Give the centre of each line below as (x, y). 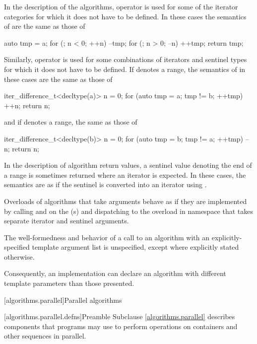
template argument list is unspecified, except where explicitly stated (135, 247)
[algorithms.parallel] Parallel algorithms (63, 300)
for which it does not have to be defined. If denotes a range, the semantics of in (125, 69)
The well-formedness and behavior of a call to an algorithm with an (107, 237)
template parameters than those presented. (69, 283)
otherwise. (19, 256)
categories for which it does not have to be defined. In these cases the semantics (125, 16)
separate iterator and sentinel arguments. (66, 221)
